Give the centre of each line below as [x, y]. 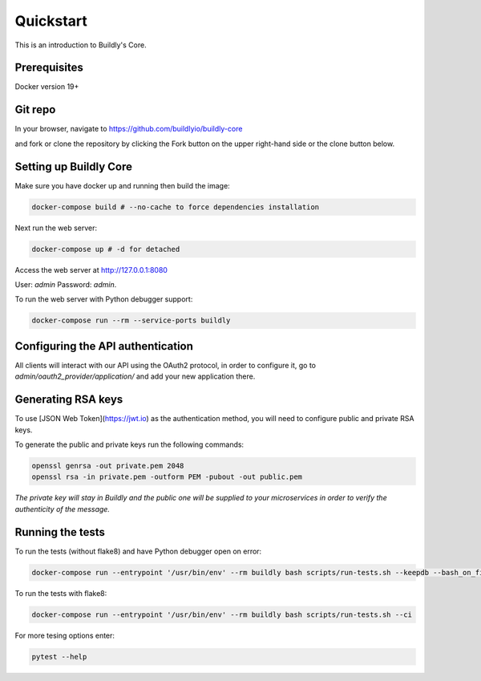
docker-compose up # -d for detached [106, 249]
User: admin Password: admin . [66, 284]
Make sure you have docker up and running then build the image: [122, 185]
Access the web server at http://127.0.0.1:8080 [91, 270]
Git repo [35, 109]
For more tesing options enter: [65, 635]
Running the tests [60, 532]
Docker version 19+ [47, 87]
